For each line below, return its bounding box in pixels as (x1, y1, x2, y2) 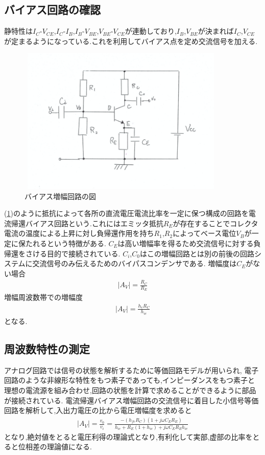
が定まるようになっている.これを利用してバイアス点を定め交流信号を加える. (4, 35, 258, 46)
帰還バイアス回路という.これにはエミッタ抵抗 (11, 218, 163, 228)
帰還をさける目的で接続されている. (4, 248, 121, 258)
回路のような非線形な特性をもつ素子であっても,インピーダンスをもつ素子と (4, 375, 255, 385)
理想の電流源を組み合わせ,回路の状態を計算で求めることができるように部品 (4, 385, 256, 396)
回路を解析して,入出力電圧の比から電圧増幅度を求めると (4, 405, 192, 416)
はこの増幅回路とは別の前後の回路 (139, 248, 254, 258)
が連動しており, (125, 26, 177, 36)
